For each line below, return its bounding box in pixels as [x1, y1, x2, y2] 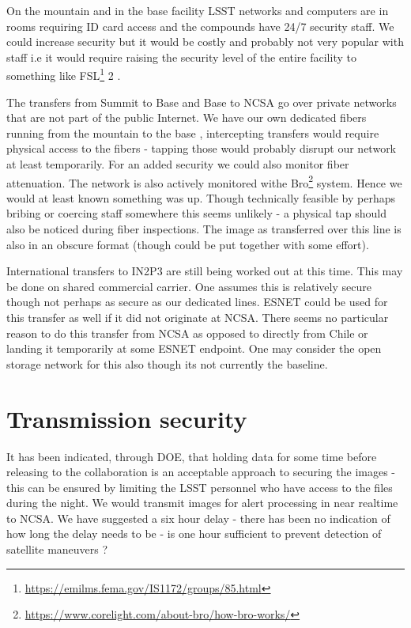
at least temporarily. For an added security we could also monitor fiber [6, 156, 349, 172]
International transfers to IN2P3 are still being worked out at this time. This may [6, 263, 403, 279]
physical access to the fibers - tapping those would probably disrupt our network [6, 140, 397, 157]
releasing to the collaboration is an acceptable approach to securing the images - [6, 463, 395, 480]
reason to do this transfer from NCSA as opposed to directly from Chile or [6, 324, 368, 341]
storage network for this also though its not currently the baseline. [6, 355, 328, 372]
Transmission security [6, 402, 247, 434]
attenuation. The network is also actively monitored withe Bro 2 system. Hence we [6, 172, 402, 191]
